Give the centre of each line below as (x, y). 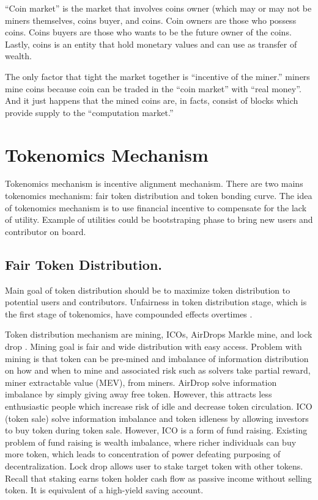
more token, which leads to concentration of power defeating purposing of (143, 454)
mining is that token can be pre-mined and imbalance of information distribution (157, 358)
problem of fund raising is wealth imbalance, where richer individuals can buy (151, 442)
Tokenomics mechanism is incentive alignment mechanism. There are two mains (154, 183)
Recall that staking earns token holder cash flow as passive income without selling (158, 478)
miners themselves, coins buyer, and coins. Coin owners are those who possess (151, 20)
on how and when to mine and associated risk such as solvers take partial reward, (158, 370)
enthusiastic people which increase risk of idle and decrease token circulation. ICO (159, 406)
